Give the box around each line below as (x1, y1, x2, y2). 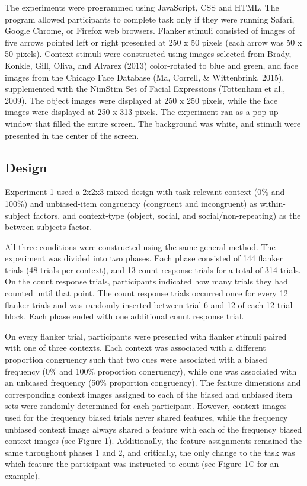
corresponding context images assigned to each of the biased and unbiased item (5, 388, 293, 400)
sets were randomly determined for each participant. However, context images (5, 399, 287, 412)
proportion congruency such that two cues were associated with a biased (5, 353, 267, 366)
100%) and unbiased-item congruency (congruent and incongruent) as (5, 197, 257, 209)
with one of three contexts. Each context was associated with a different (5, 341, 266, 354)
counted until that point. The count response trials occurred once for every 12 (5, 287, 288, 299)
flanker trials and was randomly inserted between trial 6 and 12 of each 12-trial (5, 298, 293, 311)
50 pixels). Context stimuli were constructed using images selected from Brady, (5, 47, 292, 60)
